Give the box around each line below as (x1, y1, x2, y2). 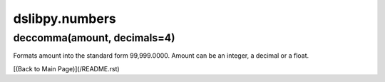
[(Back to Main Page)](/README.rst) (13, 64, 120, 73)
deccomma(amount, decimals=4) (13, 31, 175, 44)
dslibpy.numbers (13, 11, 117, 26)
